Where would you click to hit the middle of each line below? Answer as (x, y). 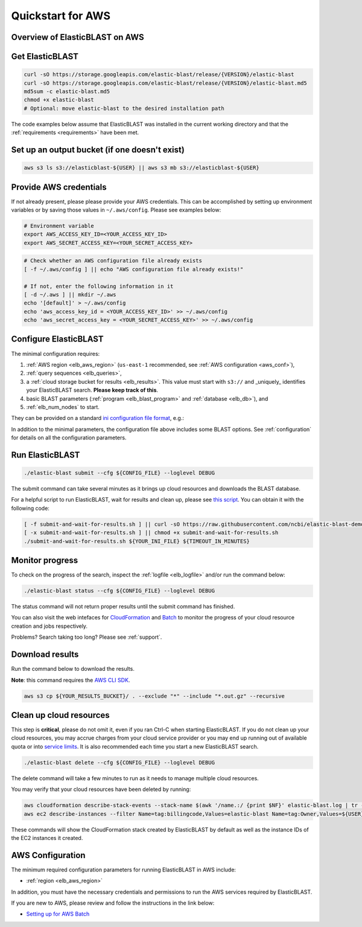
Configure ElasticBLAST (57, 339)
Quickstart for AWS (61, 16)
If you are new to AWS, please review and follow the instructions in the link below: (113, 903)
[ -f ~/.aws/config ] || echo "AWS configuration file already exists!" (134, 269)
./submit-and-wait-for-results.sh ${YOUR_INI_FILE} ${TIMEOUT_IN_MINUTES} (137, 541)
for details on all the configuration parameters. (69, 438)
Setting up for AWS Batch (58, 914)
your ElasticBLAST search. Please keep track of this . (92, 390)
